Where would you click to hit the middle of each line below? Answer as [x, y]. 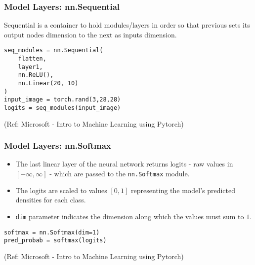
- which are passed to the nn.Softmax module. [120, 174]
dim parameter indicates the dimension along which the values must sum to [130, 216]
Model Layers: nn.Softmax [58, 146]
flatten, [32, 59]
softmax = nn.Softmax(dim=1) [52, 232]
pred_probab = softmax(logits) [55, 241]
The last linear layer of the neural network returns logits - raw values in [124, 164]
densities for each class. [51, 200]
